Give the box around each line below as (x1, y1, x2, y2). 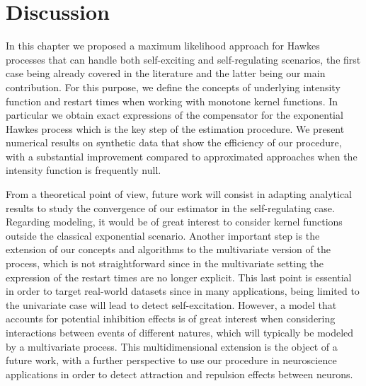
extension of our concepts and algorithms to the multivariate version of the (6, 242, 331, 257)
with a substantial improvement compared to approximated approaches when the (6, 148, 358, 163)
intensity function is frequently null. (6, 163, 161, 177)
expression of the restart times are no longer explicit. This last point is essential (6, 269, 352, 284)
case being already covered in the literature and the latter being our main (6, 66, 326, 81)
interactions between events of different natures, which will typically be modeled (6, 325, 354, 339)
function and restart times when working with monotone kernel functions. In (6, 93, 338, 108)
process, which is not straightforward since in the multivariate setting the (6, 256, 324, 271)
